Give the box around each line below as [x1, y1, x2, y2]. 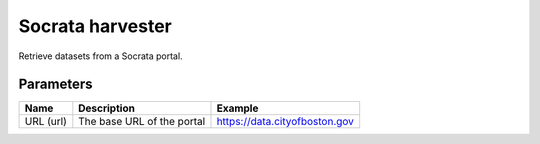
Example [216, 101, 259, 115]
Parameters [18, 76, 93, 93]
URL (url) [24, 115, 67, 129]
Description [78, 101, 135, 115]
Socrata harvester [18, 15, 172, 37]
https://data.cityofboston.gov [216, 115, 355, 129]
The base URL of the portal [78, 115, 206, 129]
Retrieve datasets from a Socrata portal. [18, 50, 184, 62]
